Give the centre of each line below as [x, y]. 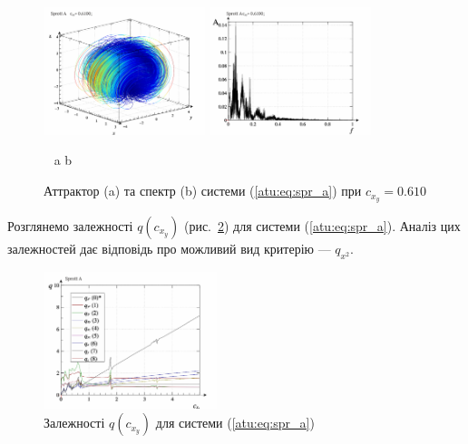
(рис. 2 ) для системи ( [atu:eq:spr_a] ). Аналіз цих [322, 225]
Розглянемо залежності [70, 225]
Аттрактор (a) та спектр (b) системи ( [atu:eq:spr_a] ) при [203, 191]
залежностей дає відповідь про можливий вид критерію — [169, 248]
